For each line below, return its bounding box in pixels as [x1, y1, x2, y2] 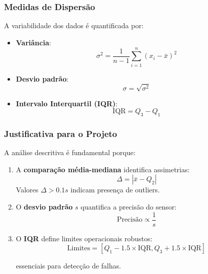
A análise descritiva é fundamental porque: [4, 147, 136, 158]
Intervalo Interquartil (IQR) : [16, 98, 118, 108]
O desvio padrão [16, 201, 73, 212]
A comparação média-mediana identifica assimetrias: [16, 164, 190, 174]
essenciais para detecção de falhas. [16, 260, 121, 271]
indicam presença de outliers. [70, 184, 160, 195]
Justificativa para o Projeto [4, 127, 117, 140]
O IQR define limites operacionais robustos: [16, 233, 153, 243]
